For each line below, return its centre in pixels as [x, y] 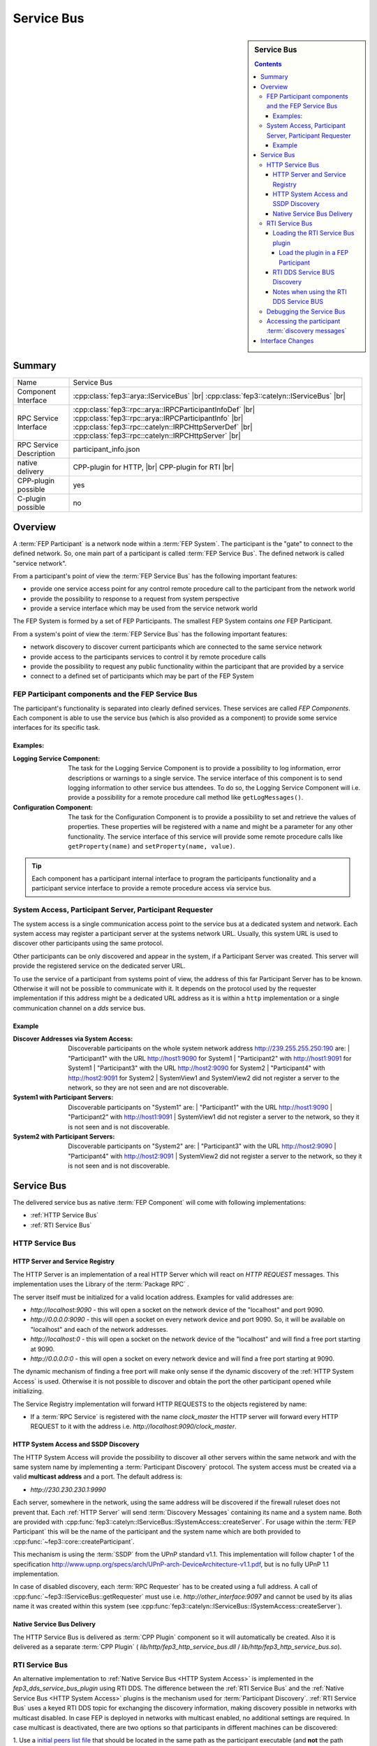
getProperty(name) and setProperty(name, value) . [151, 846]
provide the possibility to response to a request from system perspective [135, 599]
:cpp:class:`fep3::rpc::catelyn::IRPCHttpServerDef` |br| [163, 427]
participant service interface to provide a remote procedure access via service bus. [152, 888]
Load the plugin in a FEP [314, 253]
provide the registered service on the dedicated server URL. [99, 966]
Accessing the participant [303, 321]
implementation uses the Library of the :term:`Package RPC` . [101, 1284]
